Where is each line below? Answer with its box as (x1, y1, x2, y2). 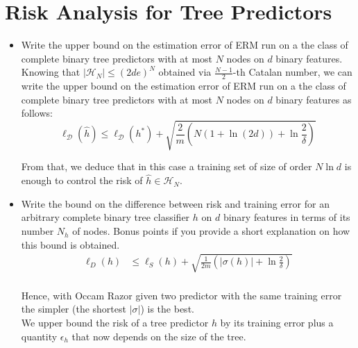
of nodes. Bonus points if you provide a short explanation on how (72, 224, 350, 238)
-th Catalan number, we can (232, 65, 352, 79)
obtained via (158, 65, 212, 79)
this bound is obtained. (21, 237, 120, 251)
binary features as (275, 92, 352, 106)
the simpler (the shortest (21, 301, 126, 316)
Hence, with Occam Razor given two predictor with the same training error (21, 288, 342, 302)
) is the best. (140, 301, 194, 316)
